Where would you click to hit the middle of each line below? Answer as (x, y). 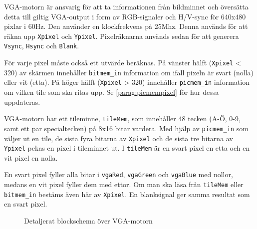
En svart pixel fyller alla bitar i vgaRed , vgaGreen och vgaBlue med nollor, (119, 174)
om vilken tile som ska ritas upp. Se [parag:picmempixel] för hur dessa (112, 92)
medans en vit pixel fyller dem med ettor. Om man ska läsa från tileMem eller (124, 184)
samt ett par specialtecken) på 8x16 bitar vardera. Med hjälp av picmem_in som (126, 128)
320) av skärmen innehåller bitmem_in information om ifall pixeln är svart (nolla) (129, 72)
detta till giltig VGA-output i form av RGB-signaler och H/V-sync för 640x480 (125, 16)
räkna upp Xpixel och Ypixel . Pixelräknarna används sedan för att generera (122, 36)
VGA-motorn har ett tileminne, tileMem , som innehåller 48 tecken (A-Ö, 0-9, (122, 118)
